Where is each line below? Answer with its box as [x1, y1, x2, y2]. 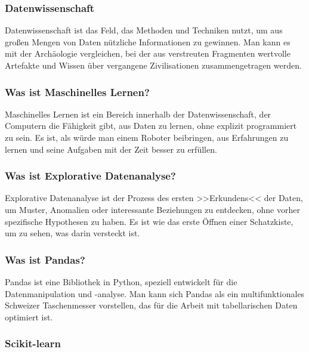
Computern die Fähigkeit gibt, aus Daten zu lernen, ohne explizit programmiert [5, 119, 297, 132]
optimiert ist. [5, 310, 53, 323]
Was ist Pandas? [5, 252, 85, 267]
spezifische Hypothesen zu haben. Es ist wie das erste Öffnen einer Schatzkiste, [5, 215, 293, 227]
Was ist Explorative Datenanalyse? [5, 168, 176, 183]
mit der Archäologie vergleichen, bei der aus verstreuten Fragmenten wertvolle [5, 47, 291, 60]
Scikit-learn [5, 336, 61, 351]
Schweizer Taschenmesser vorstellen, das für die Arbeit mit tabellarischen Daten [5, 299, 298, 311]
